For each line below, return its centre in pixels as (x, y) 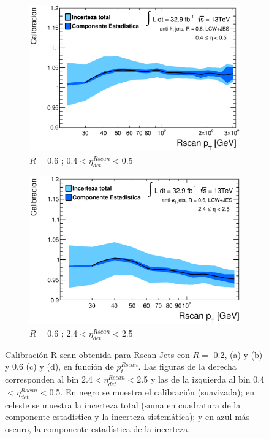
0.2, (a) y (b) (238, 354)
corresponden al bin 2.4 (49, 379)
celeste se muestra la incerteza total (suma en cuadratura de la (123, 404)
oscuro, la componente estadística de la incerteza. (98, 428)
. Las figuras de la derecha (187, 366)
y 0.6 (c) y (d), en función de (59, 366)
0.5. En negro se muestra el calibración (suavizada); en (152, 391)
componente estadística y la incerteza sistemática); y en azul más (127, 417)
